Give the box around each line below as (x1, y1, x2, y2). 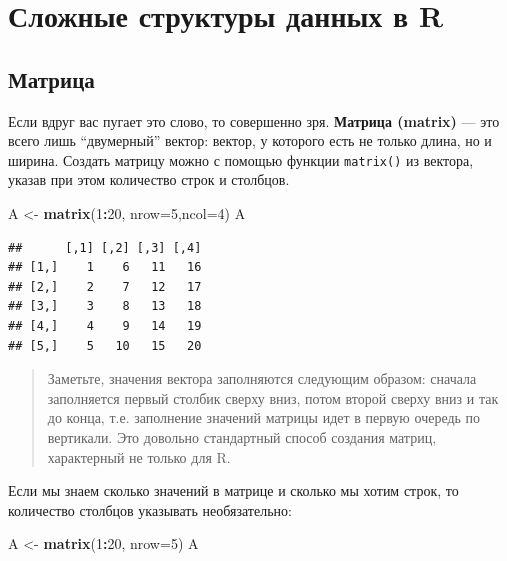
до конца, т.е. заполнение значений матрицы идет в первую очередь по (47, 407, 481, 428)
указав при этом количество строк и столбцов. (8, 169, 290, 190)
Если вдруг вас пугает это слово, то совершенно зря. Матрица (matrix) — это (8, 110, 500, 131)
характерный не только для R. (47, 446, 231, 467)
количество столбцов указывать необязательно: (8, 499, 292, 520)
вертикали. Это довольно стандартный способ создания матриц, (47, 426, 437, 447)
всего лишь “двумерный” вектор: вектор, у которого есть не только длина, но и (8, 130, 492, 151)
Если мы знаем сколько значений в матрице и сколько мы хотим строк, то (8, 480, 459, 501)
